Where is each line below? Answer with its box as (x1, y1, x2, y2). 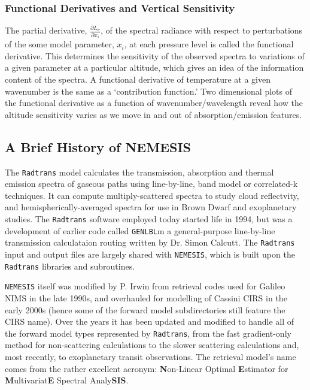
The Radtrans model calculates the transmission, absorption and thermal (5, 165, 274, 178)
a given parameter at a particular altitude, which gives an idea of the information (5, 61, 304, 74)
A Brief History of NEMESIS (5, 137, 192, 156)
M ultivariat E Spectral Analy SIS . (5, 374, 129, 386)
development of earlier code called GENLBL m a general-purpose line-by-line (5, 224, 275, 237)
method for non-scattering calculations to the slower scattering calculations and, (5, 338, 299, 351)
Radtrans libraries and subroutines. (5, 259, 135, 272)
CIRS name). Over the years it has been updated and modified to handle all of (5, 315, 294, 328)
